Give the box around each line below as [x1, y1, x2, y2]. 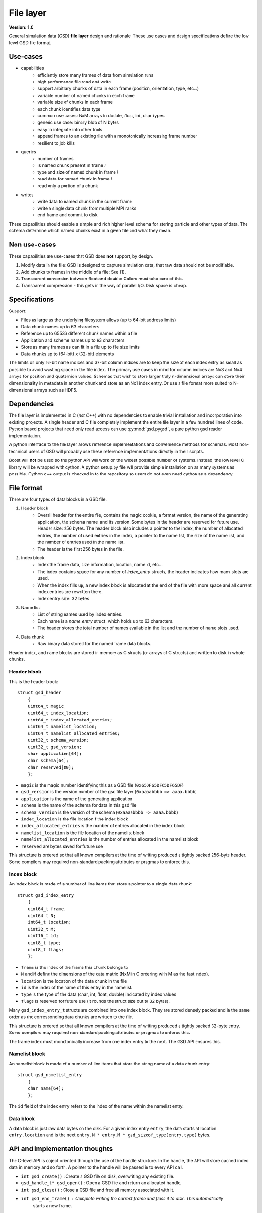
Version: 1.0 [9, 24, 34, 30]
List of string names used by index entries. [37, 611, 123, 617]
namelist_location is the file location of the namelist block [21, 830, 145, 836]
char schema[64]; [27, 757, 69, 763]
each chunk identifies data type [37, 106, 101, 112]
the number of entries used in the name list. [37, 539, 125, 545]
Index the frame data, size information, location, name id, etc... [37, 562, 163, 568]
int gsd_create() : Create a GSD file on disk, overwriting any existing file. [21, 1173, 175, 1179]
